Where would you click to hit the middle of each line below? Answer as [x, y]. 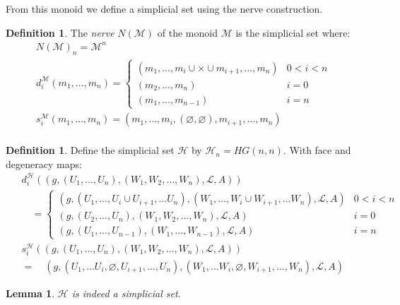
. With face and [317, 150]
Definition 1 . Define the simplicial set [90, 150]
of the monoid [187, 32]
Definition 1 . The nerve [60, 32]
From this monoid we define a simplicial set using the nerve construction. [164, 8]
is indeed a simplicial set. [126, 293]
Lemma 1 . [30, 293]
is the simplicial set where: [293, 32]
